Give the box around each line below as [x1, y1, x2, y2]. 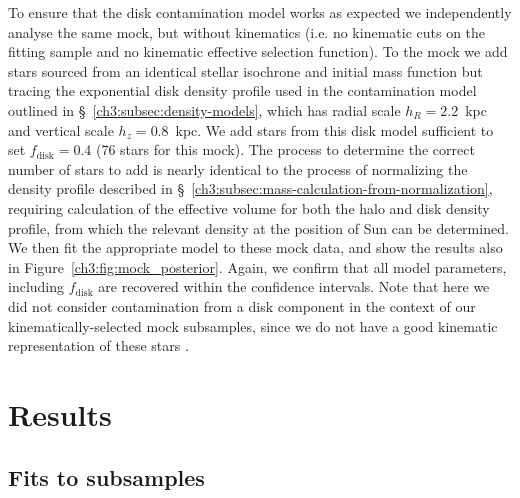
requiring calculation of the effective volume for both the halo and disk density [8, 197, 490, 218]
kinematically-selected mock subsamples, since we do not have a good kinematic [8, 315, 498, 336]
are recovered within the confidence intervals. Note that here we [98, 276, 490, 297]
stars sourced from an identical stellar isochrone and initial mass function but [8, 60, 483, 81]
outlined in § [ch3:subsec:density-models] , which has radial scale [8, 99, 401, 120]
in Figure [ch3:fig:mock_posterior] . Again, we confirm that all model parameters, [8, 256, 507, 277]
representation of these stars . [8, 335, 189, 356]
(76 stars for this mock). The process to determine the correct [95, 139, 475, 160]
